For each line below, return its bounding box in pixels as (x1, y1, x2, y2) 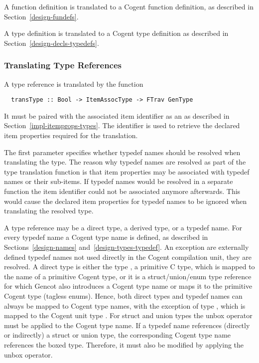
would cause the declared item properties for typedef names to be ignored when (4, 195, 247, 206)
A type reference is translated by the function (4, 78, 143, 89)
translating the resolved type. (4, 205, 94, 216)
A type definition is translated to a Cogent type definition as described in (4, 28, 229, 38)
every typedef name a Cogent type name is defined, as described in (4, 232, 208, 242)
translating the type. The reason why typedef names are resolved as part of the (4, 157, 246, 167)
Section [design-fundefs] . (4, 11, 79, 21)
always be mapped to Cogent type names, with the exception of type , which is (4, 300, 246, 311)
